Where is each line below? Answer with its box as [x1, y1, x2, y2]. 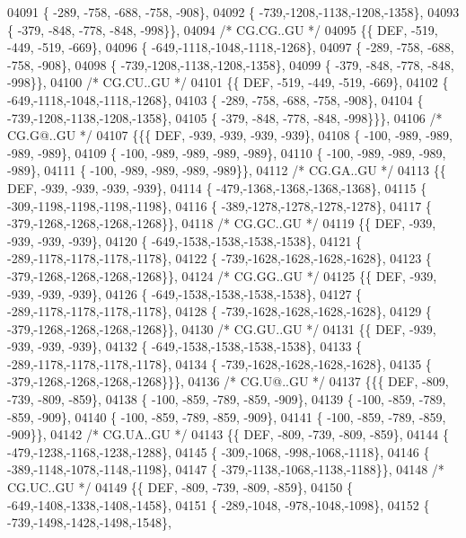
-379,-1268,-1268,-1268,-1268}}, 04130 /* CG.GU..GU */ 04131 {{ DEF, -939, [7, 319, 436, 338]
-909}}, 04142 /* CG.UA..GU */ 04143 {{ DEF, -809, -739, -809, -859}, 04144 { [7, 425, 449, 444]
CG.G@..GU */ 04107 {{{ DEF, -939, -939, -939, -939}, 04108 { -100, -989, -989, [7, 126, 453, 145]
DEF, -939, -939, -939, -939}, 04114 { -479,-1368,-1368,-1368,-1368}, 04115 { [7, 178, 427, 197]
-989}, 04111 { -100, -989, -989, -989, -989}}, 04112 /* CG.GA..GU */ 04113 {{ [7, 161, 446, 180]
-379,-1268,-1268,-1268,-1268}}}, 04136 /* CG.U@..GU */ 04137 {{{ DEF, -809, [7, 372, 449, 391]
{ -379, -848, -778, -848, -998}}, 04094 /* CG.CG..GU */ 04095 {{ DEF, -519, [7, 20, 438, 39]
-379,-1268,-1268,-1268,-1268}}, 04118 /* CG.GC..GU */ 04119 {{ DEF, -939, [7, 214, 436, 233]
